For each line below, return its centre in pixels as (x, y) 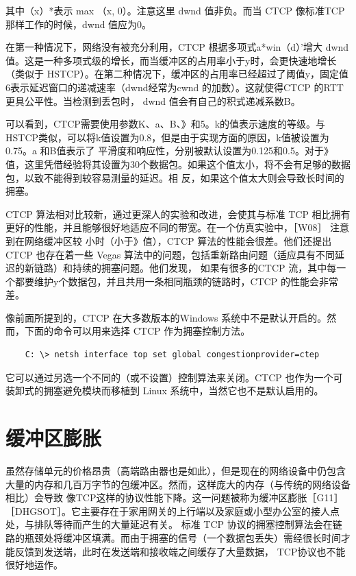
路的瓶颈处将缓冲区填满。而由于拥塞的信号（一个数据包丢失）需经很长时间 (173, 537)
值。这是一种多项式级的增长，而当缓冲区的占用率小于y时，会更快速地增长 (171, 60)
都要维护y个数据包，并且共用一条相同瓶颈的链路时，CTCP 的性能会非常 (176, 281)
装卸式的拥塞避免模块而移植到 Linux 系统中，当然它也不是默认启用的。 (165, 391)
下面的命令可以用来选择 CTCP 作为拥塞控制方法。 (137, 331)
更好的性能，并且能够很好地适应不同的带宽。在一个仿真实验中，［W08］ (166, 227)
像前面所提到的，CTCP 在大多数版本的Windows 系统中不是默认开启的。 (166, 317)
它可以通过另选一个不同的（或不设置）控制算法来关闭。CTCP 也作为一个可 (174, 377)
